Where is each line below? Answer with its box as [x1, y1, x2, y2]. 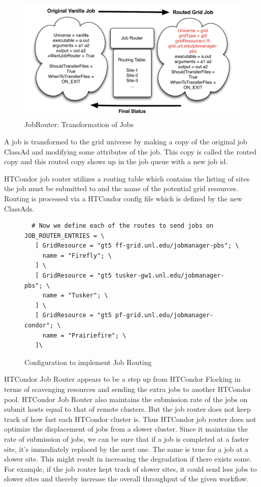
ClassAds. [4, 203, 35, 214]
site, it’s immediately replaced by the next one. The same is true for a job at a [4, 443, 249, 454]
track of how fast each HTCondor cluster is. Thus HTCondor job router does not [4, 413, 256, 424]
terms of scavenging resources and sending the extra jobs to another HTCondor [4, 384, 251, 394]
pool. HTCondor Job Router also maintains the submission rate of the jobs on [4, 393, 248, 404]
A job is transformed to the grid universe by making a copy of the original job [4, 136, 247, 146]
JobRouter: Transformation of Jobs [24, 119, 134, 130]
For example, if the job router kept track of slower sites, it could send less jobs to [4, 463, 257, 474]
